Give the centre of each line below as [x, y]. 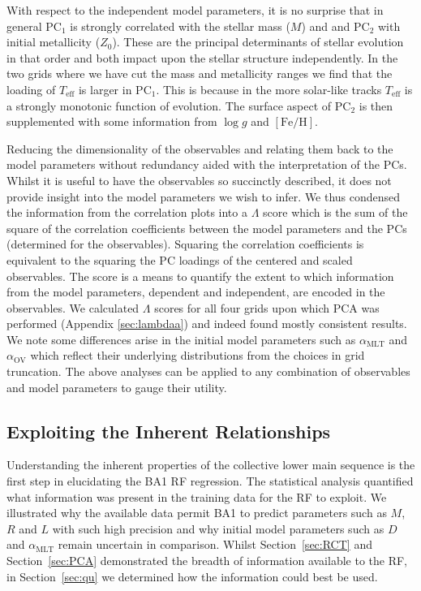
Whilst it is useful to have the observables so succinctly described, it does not [199, 180]
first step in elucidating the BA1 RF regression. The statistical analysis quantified [210, 481]
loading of [31, 89]
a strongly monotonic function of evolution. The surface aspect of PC [179, 105]
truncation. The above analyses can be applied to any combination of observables [208, 371]
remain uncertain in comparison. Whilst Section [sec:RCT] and [215, 544]
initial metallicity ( [54, 42]
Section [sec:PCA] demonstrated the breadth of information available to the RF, [207, 561]
